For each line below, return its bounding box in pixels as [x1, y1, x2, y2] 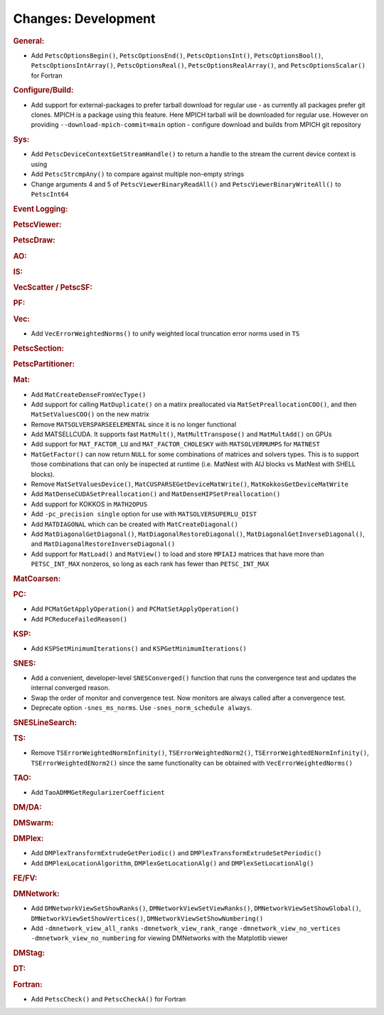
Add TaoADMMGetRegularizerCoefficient [31, 788, 165, 796]
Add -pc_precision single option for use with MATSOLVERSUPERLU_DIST [31, 510, 257, 518]
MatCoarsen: [13, 574, 61, 584]
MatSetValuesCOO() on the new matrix [31, 410, 149, 418]
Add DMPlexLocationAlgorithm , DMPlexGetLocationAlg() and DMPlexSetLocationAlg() [31, 859, 314, 867]
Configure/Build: [13, 86, 74, 96]
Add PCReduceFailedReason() [31, 614, 128, 623]
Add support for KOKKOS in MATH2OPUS [31, 500, 148, 508]
